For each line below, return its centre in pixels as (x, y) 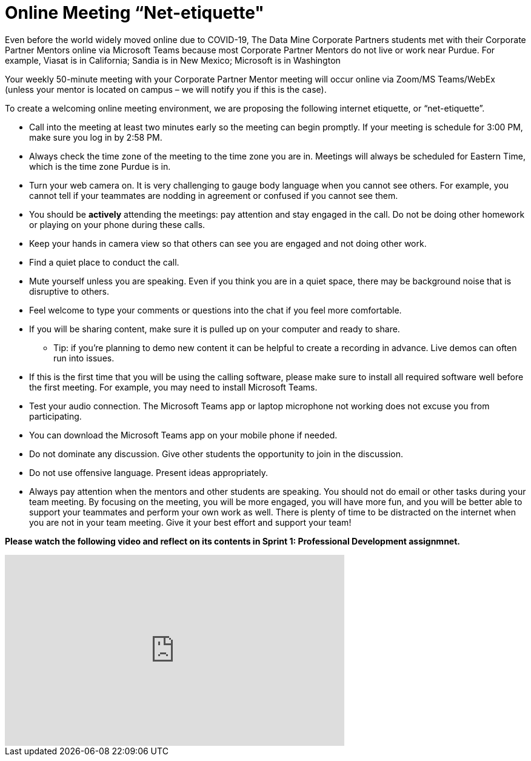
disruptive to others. (69, 291)
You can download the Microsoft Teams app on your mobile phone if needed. (183, 435)
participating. (55, 416)
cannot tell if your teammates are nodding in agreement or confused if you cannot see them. (214, 195)
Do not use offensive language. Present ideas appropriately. (149, 472)
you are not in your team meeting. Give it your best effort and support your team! (190, 522)
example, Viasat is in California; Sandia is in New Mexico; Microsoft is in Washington (173, 60)
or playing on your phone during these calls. (117, 224)
